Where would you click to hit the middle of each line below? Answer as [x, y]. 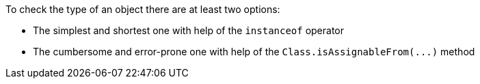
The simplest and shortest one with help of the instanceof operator [189, 30]
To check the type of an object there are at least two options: [143, 9]
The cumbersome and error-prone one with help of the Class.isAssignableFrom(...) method [254, 52]
